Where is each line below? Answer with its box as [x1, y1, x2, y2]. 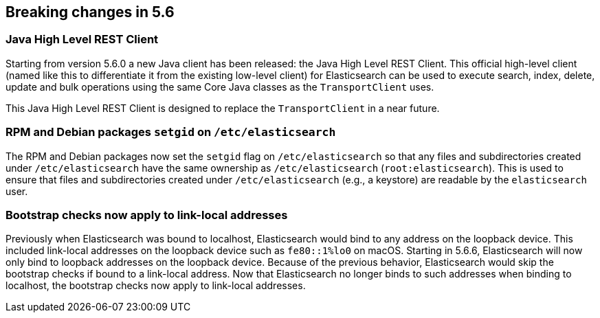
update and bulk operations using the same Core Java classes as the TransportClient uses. [5, 80, 434, 93]
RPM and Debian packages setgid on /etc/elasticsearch [5, 125, 336, 139]
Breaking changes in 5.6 [5, 3, 175, 21]
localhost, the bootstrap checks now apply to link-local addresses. [5, 280, 306, 292]
